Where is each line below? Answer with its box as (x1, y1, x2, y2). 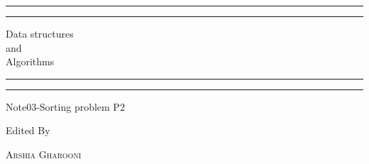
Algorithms (6, 54, 55, 69)
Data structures (6, 26, 74, 40)
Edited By (6, 123, 50, 138)
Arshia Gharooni (6, 146, 82, 161)
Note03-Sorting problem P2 (6, 99, 125, 114)
